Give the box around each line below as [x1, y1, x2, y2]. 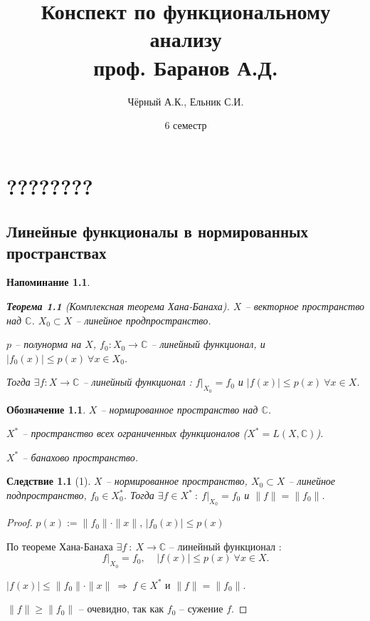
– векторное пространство [245, 299, 365, 314]
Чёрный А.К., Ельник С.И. [127, 93, 244, 108]
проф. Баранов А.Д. [93, 52, 278, 81]
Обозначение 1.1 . [6, 401, 86, 416]
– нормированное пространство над [100, 401, 258, 416]
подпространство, [6, 488, 87, 503]
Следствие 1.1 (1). [6, 473, 91, 488]
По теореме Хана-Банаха [6, 538, 113, 553]
